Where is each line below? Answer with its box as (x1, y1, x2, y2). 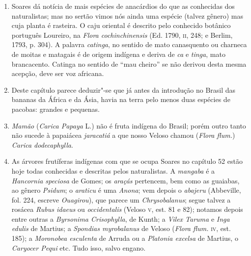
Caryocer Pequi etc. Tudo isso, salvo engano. (11, 242, 146, 253)
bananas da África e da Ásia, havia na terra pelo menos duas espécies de (11, 94, 230, 104)
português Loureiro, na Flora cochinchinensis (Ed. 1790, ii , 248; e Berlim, (11, 29, 233, 40)
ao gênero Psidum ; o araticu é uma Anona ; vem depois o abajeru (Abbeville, (11, 185, 241, 195)
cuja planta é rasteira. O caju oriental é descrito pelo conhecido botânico (11, 20, 231, 30)
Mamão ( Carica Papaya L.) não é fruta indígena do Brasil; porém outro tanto (11, 120, 246, 130)
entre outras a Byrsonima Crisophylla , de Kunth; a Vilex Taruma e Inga (11, 213, 230, 224)
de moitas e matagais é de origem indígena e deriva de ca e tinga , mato (11, 49, 225, 59)
